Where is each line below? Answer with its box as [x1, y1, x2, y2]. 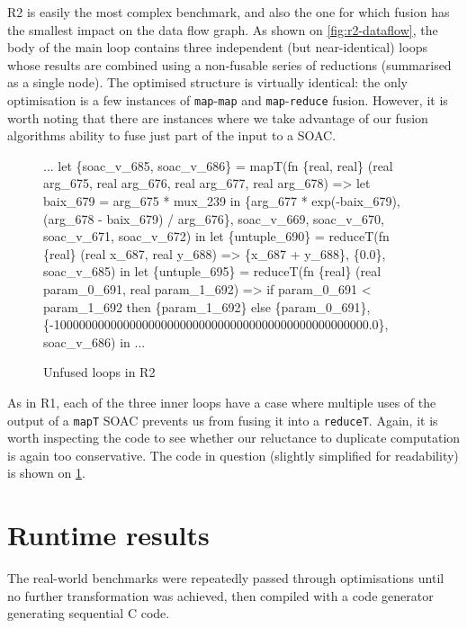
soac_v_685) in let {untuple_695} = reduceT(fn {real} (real [43, 262, 382, 281]
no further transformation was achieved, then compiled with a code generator [7, 586, 434, 605]
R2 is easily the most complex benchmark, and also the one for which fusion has [7, 3, 450, 21]
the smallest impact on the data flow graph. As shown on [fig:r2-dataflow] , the [7, 20, 438, 39]
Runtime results [7, 516, 210, 553]
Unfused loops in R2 [43, 363, 156, 381]
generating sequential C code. [7, 604, 170, 623]
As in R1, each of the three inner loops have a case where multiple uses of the [7, 392, 436, 411]
